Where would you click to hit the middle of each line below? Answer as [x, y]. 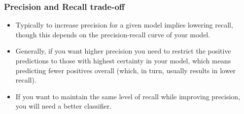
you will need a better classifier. [64, 106]
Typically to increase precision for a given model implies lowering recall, [124, 25]
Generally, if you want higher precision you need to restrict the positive [123, 51]
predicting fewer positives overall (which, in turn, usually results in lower [126, 70]
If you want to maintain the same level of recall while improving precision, [128, 96]
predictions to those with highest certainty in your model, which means [123, 60]
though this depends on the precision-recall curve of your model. [113, 34]
